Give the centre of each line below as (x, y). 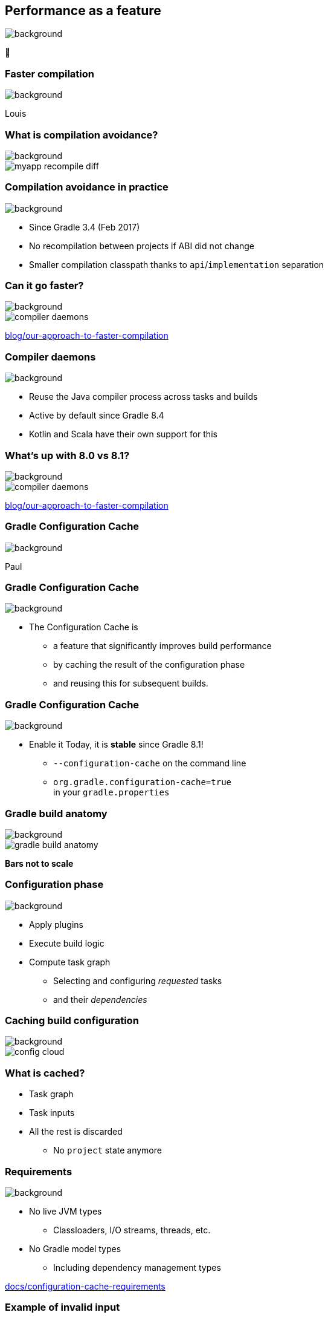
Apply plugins (56, 924)
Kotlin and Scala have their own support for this (123, 434)
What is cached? (45, 1073)
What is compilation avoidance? (82, 135)
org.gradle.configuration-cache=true (143, 782)
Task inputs (52, 1113)
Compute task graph (70, 962)
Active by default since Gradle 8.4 (97, 416)
